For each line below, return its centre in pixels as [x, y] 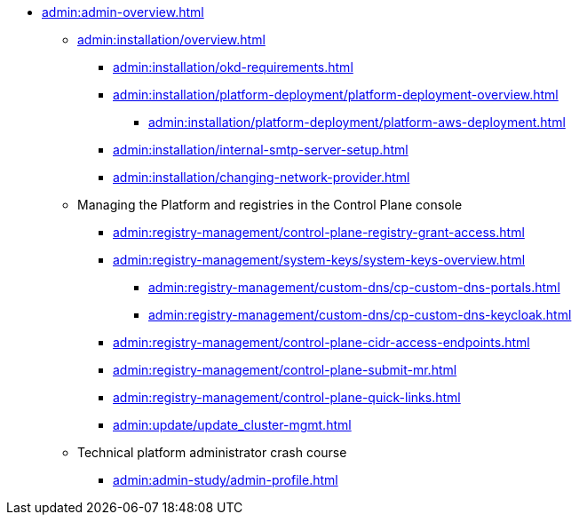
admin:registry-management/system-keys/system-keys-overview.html [319, 260]
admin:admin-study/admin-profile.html [226, 480]
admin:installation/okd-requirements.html [233, 67]
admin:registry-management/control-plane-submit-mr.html [285, 370]
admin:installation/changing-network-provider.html [262, 177]
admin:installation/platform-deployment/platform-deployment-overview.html [336, 95]
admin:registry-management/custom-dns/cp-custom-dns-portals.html [354, 287]
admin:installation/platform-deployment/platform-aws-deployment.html [357, 122]
